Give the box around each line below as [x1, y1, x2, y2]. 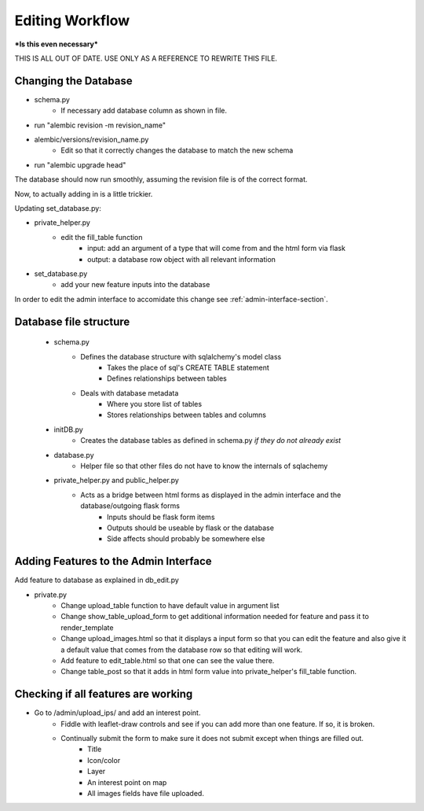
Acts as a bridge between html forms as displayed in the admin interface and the [80, 490, 342, 500]
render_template [60, 622, 114, 632]
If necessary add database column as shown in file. [60, 106, 228, 116]
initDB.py [53, 425, 84, 434]
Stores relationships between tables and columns [107, 410, 267, 420]
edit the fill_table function [60, 232, 143, 241]
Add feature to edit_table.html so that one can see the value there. [60, 656, 275, 665]
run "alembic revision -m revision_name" [34, 120, 166, 130]
